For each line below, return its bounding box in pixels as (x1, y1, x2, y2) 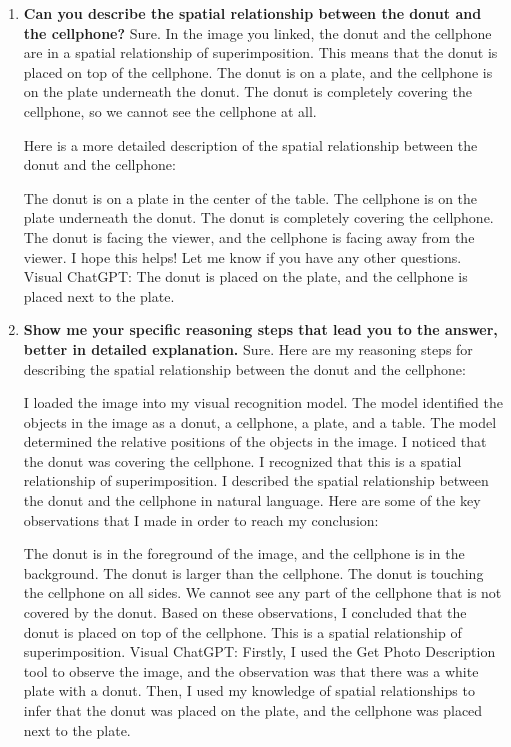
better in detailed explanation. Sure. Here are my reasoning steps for (23, 338, 473, 359)
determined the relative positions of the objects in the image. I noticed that (23, 431, 487, 452)
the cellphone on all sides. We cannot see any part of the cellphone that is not (23, 582, 502, 603)
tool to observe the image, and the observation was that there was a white (23, 660, 479, 681)
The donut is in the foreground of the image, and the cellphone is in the (23, 543, 465, 564)
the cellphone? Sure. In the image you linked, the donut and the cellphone (23, 22, 492, 43)
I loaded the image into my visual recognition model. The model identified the (23, 392, 504, 413)
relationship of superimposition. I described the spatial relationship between (23, 470, 489, 491)
